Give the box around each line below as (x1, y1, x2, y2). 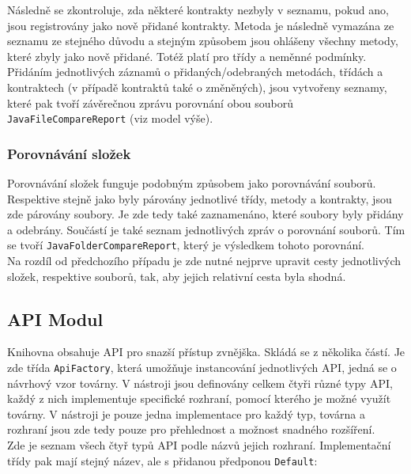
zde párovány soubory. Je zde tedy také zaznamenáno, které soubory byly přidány (7, 206, 404, 222)
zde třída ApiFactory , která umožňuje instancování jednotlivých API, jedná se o (7, 359, 397, 376)
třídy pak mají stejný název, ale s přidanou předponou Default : (7, 452, 318, 468)
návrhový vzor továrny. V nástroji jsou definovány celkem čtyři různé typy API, (7, 374, 393, 391)
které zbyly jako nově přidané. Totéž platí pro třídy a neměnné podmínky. (7, 47, 367, 64)
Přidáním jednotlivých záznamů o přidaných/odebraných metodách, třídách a (7, 63, 383, 80)
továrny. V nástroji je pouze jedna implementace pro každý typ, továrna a (7, 405, 365, 422)
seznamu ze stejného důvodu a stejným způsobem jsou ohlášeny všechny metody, (7, 32, 398, 49)
